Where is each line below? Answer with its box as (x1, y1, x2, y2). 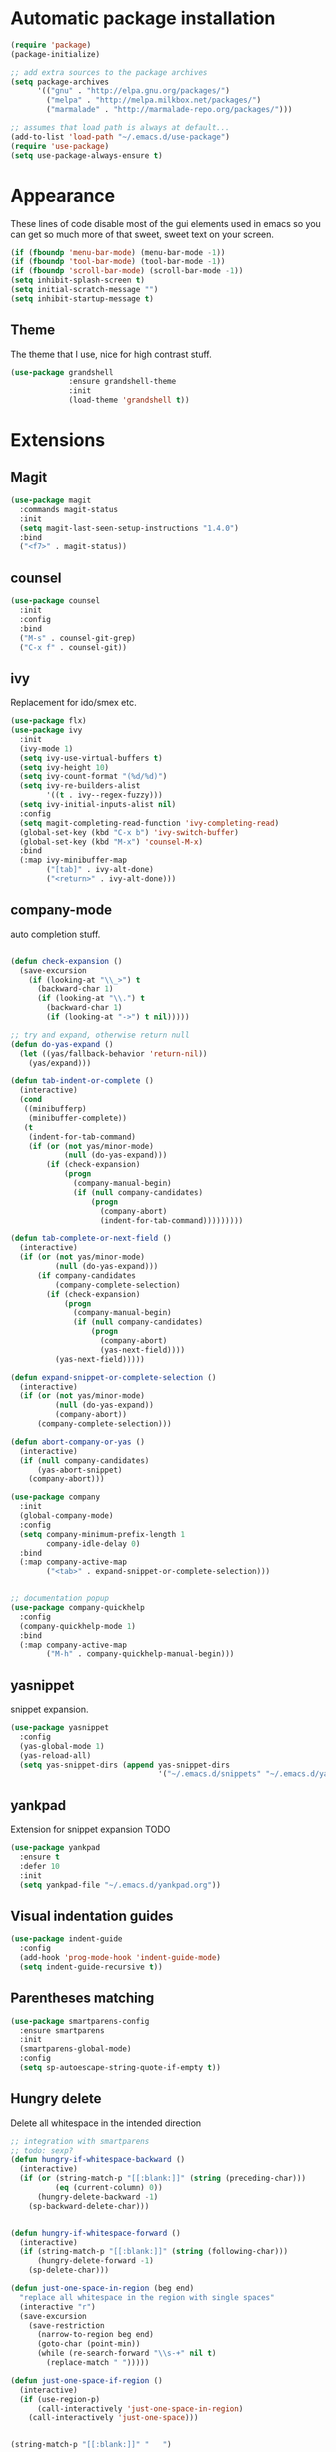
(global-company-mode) (19, 1511, 114, 1521)
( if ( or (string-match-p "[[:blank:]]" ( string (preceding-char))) (19, 2173, 307, 2184)
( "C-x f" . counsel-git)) (19, 642, 128, 652)
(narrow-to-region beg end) (36, 2330, 155, 2340)
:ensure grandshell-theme (68, 377, 177, 387)
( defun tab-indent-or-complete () (10, 1076, 155, 1086)
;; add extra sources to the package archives (10, 67, 208, 77)
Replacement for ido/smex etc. (10, 697, 137, 709)
